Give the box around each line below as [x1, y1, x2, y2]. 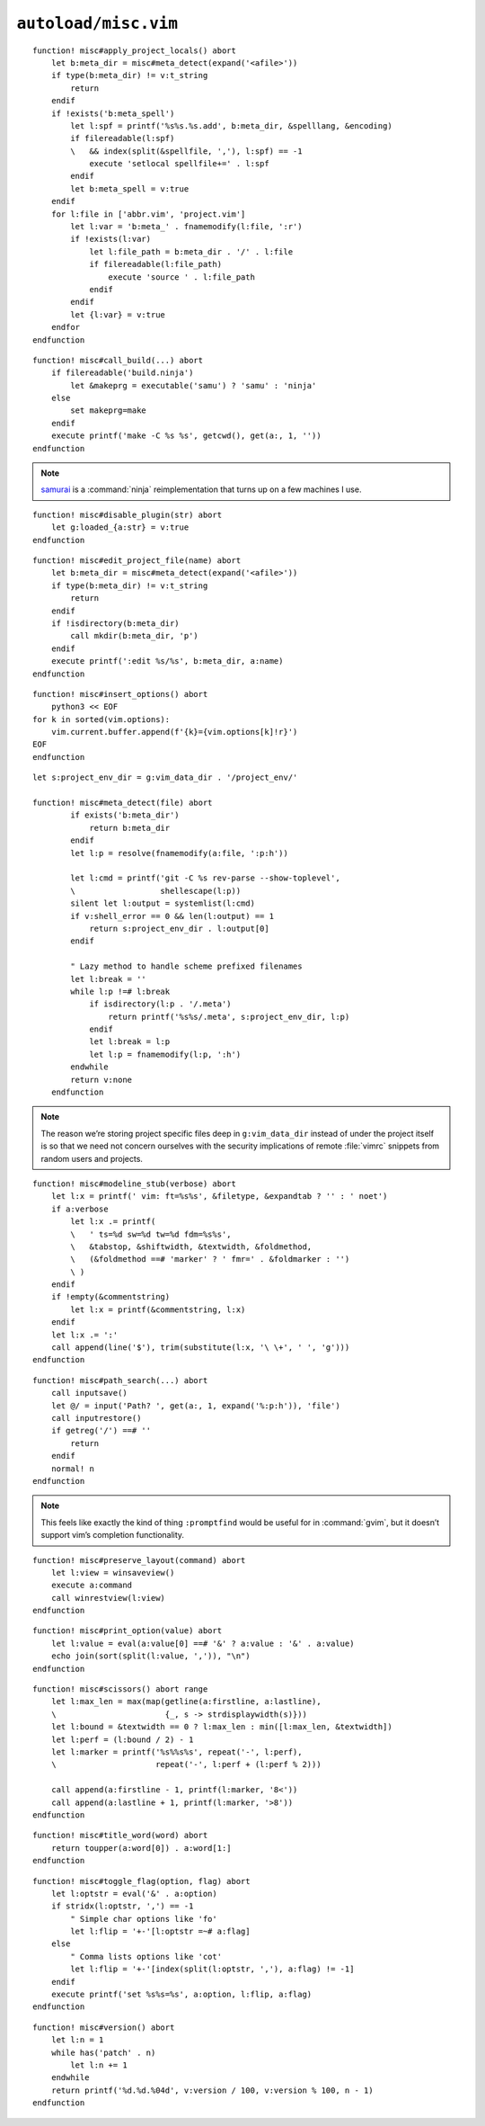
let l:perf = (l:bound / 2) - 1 [50, 1734, 194, 1745]
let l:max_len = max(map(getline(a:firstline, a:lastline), [50, 1696, 322, 1707]
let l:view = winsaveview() [50, 1568, 175, 1577]
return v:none [70, 1075, 133, 1085]
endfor [50, 322, 81, 333]
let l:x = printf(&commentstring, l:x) [70, 1304, 246, 1315]
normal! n [50, 1463, 94, 1474]
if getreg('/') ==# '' [50, 1425, 152, 1436]
